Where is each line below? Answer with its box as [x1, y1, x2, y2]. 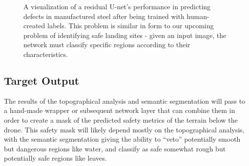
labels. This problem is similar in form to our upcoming [47, 20, 214, 31]
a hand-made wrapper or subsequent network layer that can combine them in [4, 105, 235, 115]
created [23, 20, 45, 31]
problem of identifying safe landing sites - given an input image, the [23, 30, 227, 40]
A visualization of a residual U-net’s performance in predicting [23, 1, 211, 11]
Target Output [4, 73, 80, 88]
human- [187, 11, 209, 21]
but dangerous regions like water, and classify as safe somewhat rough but [4, 143, 226, 153]
